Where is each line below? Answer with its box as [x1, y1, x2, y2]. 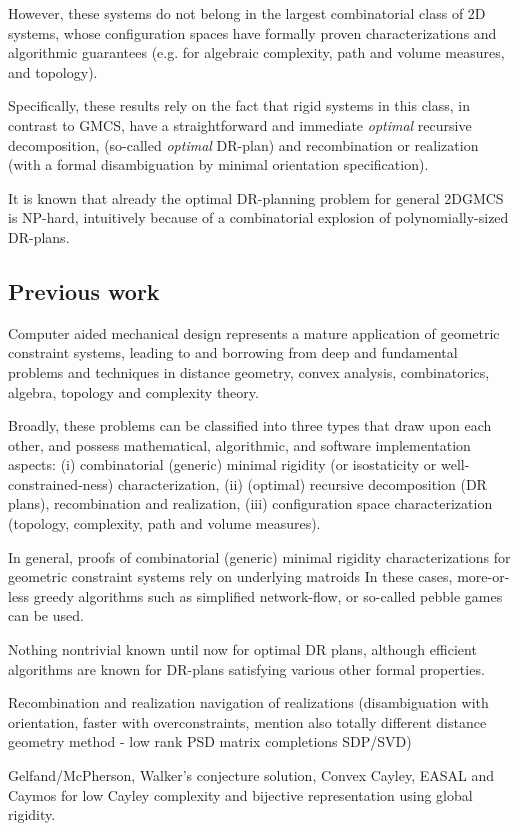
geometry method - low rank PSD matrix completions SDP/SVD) [8, 731, 412, 752]
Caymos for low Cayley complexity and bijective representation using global [8, 784, 473, 805]
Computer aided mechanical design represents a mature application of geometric [8, 322, 500, 343]
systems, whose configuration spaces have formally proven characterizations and [8, 22, 497, 43]
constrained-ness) [8, 473, 114, 494]
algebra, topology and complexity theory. [8, 381, 259, 402]
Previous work [8, 275, 160, 306]
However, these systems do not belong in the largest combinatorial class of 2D [8, 3, 486, 23]
